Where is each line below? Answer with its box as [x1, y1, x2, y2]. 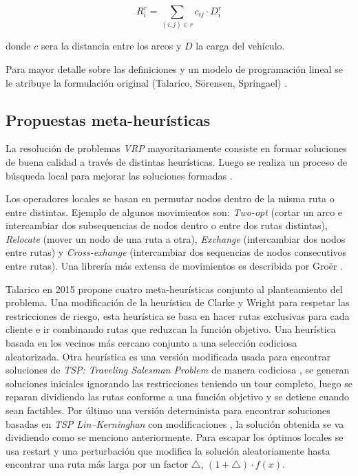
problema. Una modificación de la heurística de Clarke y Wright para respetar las [6, 295, 350, 310]
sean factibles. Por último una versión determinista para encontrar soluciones [6, 403, 330, 417]
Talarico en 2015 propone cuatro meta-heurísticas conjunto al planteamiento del [6, 281, 343, 296]
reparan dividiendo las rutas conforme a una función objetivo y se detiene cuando [6, 389, 349, 404]
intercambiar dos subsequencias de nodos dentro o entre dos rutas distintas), [6, 218, 328, 232]
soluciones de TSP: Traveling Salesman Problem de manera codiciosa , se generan [6, 363, 350, 377]
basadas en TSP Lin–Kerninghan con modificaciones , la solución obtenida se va [6, 416, 344, 431]
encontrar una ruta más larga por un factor [6, 457, 189, 471]
